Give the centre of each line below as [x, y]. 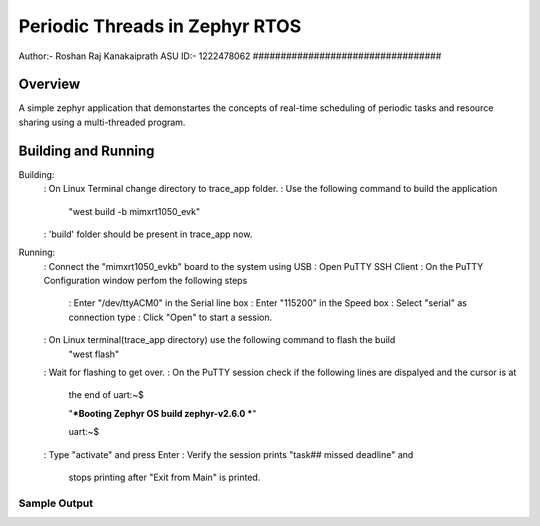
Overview [49, 84]
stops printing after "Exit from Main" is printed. [164, 477]
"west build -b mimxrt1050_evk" [134, 211]
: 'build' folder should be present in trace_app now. [148, 234]
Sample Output [56, 503]
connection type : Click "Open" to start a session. [170, 317]
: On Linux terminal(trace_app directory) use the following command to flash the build [219, 340]
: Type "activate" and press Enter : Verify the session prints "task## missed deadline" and [228, 454]
